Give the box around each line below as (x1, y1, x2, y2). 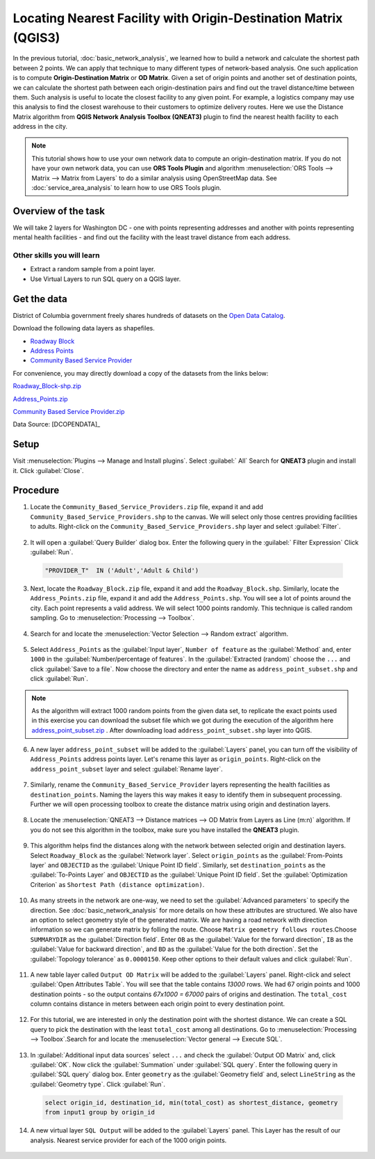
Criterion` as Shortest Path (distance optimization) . (30, 880, 205, 888)
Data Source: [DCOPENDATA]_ (12, 420, 101, 429)
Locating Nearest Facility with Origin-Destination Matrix (12, 10, 343, 26)
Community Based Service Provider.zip (12, 407, 125, 415)
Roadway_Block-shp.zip (12, 382, 81, 390)
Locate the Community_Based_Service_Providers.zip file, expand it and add (30, 503, 264, 511)
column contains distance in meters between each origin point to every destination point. (30, 1000, 285, 1008)
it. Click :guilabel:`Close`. (12, 466, 84, 474)
